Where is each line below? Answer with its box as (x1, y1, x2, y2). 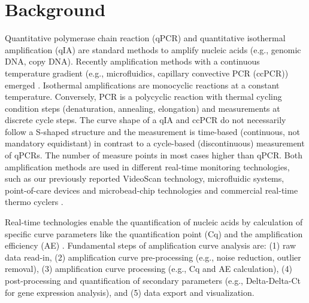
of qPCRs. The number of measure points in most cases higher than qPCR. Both (5, 149, 302, 161)
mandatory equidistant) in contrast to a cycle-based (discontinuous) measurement (5, 137, 305, 149)
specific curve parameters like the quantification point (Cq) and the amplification (5, 227, 303, 240)
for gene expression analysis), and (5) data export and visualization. (5, 286, 255, 298)
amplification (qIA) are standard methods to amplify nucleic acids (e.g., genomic (5, 43, 301, 56)
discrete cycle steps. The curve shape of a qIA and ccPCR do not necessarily (5, 114, 286, 126)
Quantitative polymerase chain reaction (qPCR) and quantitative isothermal (5, 32, 286, 44)
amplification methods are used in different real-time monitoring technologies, (5, 160, 290, 173)
